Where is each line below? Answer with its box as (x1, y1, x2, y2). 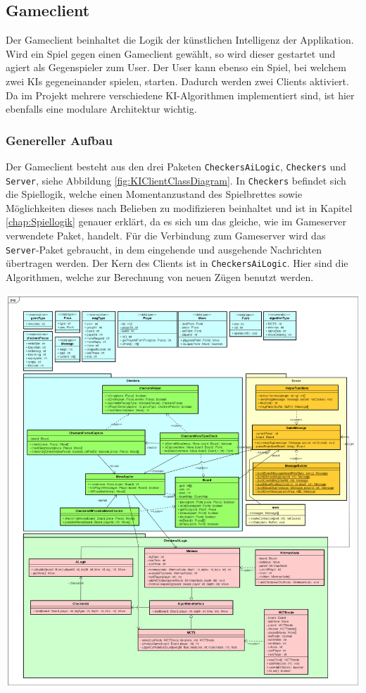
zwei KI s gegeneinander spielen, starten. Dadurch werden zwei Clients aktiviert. (6, 73, 349, 88)
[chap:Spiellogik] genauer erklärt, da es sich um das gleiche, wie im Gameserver (6, 214, 346, 229)
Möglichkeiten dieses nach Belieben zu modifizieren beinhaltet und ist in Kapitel (6, 200, 353, 215)
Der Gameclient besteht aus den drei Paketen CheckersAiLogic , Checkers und (6, 158, 346, 173)
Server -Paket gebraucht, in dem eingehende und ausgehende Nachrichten (6, 242, 322, 256)
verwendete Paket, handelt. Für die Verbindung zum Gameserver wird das (6, 228, 326, 243)
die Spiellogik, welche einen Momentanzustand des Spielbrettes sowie (6, 187, 303, 201)
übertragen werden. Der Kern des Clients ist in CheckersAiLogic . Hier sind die (6, 256, 348, 270)
